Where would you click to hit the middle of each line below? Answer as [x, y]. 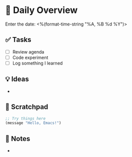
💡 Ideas [17, 79]
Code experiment [30, 57]
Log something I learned [37, 63]
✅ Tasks [18, 40]
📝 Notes [18, 139]
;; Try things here [25, 118]
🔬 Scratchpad [27, 107]
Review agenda [28, 51]
